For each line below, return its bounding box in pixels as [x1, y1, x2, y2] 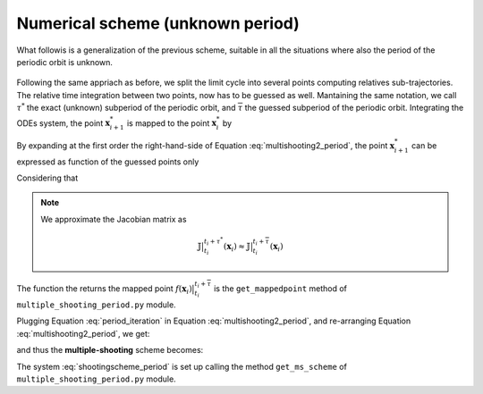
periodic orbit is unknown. [16, 56, 114, 67]
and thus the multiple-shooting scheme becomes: [16, 345, 204, 356]
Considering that [16, 172, 79, 183]
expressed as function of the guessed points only [16, 156, 199, 167]
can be [411, 139, 437, 151]
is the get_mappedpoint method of [213, 283, 348, 294]
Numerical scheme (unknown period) [16, 13, 300, 33]
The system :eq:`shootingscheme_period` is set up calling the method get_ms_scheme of [16, 361, 348, 372]
